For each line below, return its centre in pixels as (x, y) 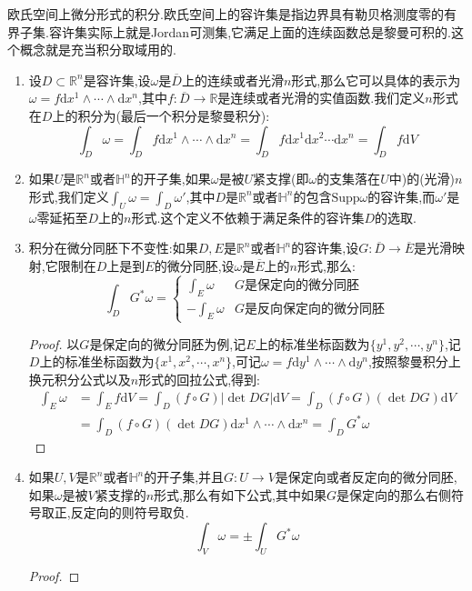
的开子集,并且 (184, 477)
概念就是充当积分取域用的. (98, 50)
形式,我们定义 (69, 196)
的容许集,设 (325, 248)
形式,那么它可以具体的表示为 (376, 80)
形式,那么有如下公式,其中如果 (240, 494)
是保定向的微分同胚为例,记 (168, 343)
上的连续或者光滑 (232, 80)
